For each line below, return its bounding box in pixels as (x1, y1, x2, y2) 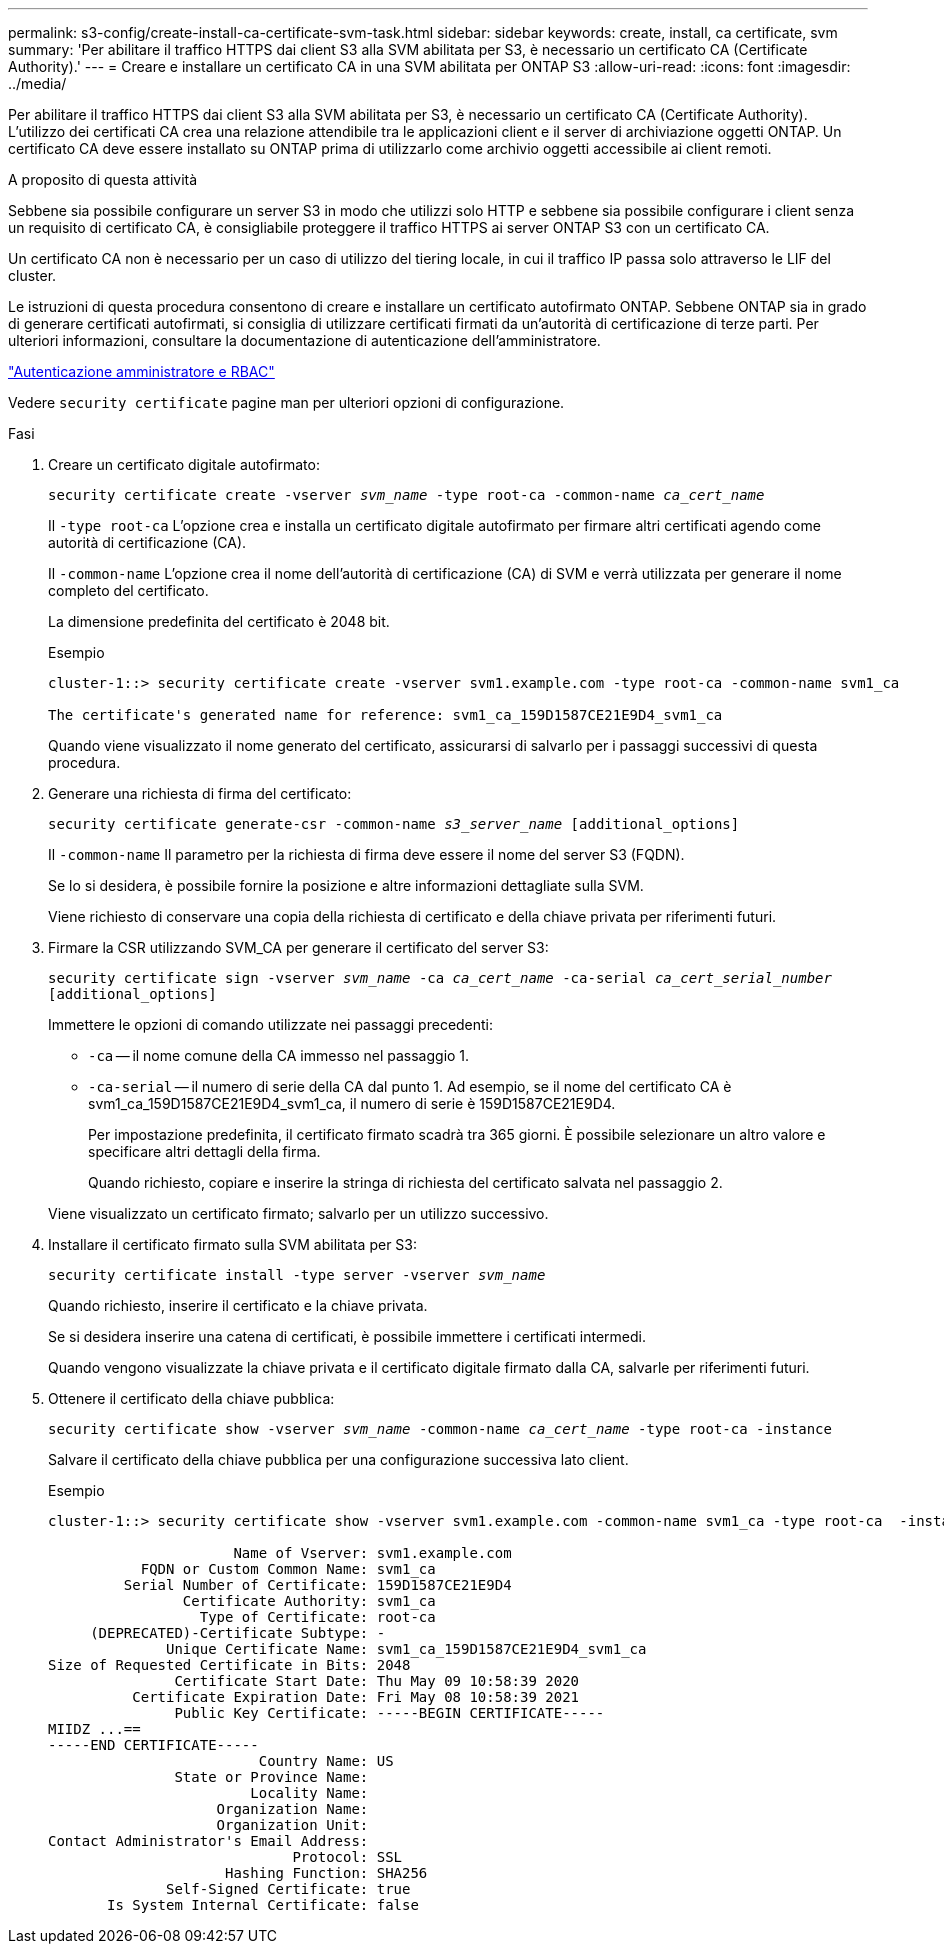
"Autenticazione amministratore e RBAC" (8, 363, 275, 380)
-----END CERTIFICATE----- (48, 1737, 259, 1753)
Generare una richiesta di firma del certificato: (48, 785, 352, 802)
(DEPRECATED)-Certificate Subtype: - (90, 1625, 386, 1641)
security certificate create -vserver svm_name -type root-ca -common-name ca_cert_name (48, 487, 765, 503)
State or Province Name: (174, 1769, 369, 1785)
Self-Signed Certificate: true (166, 1881, 411, 1897)
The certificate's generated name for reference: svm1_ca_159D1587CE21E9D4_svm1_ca (48, 707, 723, 723)
